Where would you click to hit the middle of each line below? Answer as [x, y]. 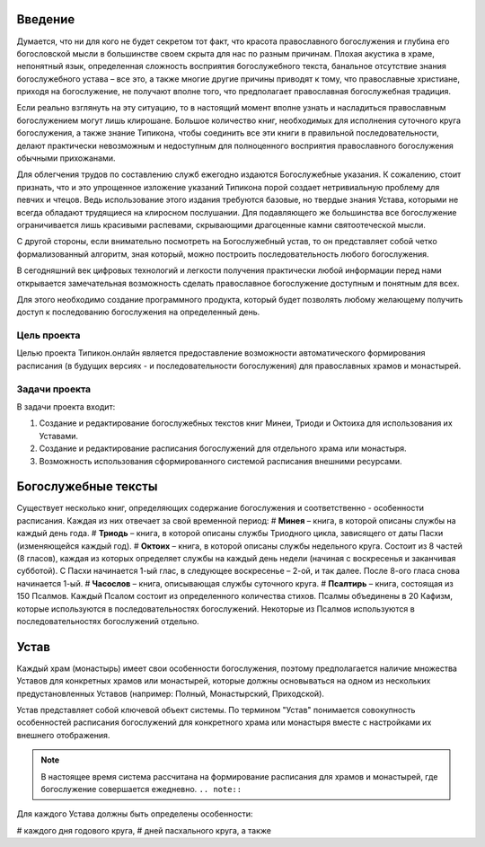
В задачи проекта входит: [66, 407]
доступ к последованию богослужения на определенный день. [138, 312]
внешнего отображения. [63, 735]
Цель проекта [48, 335]
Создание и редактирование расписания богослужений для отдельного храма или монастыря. [223, 448]
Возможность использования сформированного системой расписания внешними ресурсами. [221, 461]
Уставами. [58, 436]
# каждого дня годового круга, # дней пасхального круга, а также [144, 830]
